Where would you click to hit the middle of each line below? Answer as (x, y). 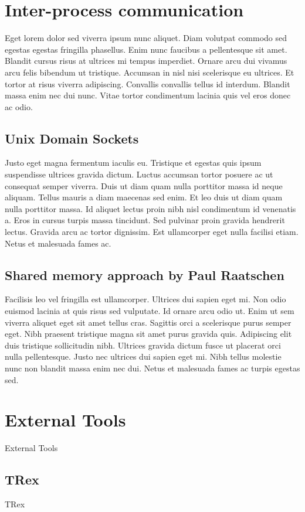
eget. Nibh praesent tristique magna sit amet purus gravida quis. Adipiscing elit (148, 334)
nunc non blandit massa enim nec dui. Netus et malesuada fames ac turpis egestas (152, 368)
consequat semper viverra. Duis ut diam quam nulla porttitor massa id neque (144, 185)
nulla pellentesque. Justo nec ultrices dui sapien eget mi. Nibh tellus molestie (143, 356)
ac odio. (19, 106)
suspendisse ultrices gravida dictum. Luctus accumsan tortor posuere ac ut (139, 174)
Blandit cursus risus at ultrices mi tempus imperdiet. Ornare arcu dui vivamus (146, 61)
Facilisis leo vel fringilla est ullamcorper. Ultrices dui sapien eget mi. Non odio (145, 299)
